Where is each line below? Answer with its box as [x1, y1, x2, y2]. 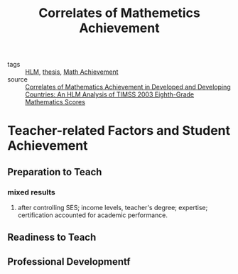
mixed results [7, 187, 55, 197]
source [7, 75, 28, 84]
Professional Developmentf [7, 256, 131, 268]
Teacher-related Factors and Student [7, 123, 231, 139]
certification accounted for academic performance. [17, 211, 168, 219]
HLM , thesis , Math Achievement [25, 67, 119, 76]
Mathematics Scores [25, 98, 85, 106]
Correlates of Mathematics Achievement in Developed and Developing [25, 83, 231, 92]
